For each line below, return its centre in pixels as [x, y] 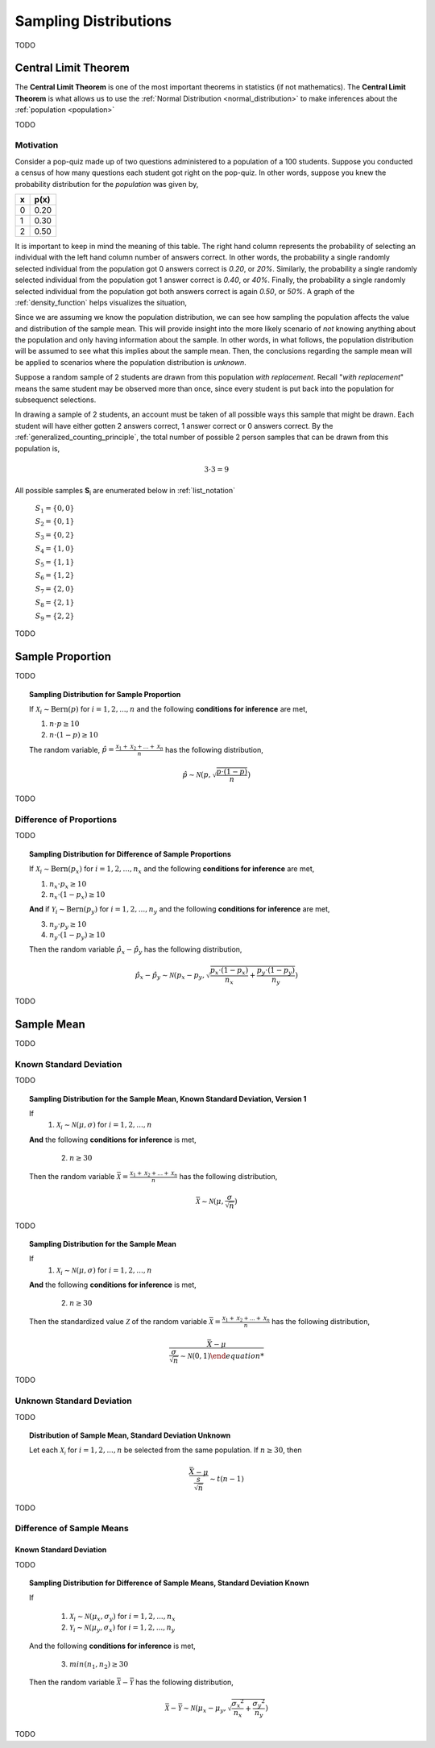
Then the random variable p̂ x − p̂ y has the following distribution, [136, 950]
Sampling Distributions [93, 21]
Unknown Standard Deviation [73, 1401]
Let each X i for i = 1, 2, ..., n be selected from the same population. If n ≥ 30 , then [166, 1451]
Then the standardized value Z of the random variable [118, 1321]
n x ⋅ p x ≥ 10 [68, 885]
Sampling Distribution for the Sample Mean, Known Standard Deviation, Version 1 [168, 1098]
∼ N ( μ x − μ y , [204, 1709]
